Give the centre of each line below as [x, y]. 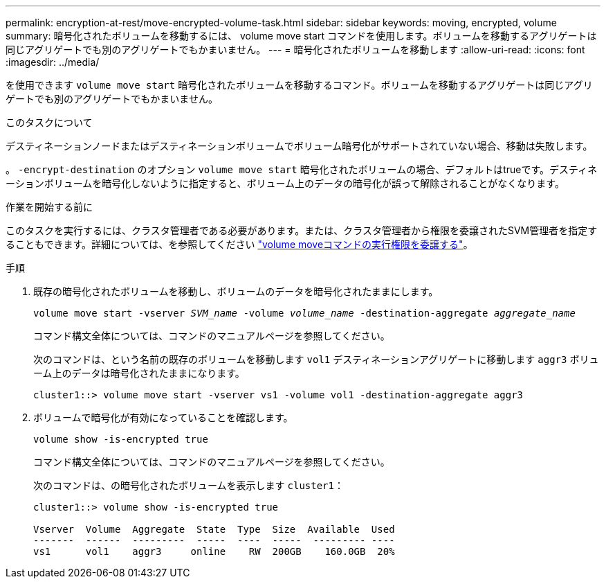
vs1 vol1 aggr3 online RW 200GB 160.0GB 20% [214, 551]
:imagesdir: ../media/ [53, 62]
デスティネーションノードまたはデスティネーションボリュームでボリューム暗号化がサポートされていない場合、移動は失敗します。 [299, 146]
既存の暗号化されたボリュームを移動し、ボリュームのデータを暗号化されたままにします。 [236, 291]
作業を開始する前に [49, 207]
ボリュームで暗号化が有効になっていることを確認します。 [163, 417]
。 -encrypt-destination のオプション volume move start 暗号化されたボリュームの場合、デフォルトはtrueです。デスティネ [302, 169]
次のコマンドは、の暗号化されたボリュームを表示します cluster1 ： [189, 485]
